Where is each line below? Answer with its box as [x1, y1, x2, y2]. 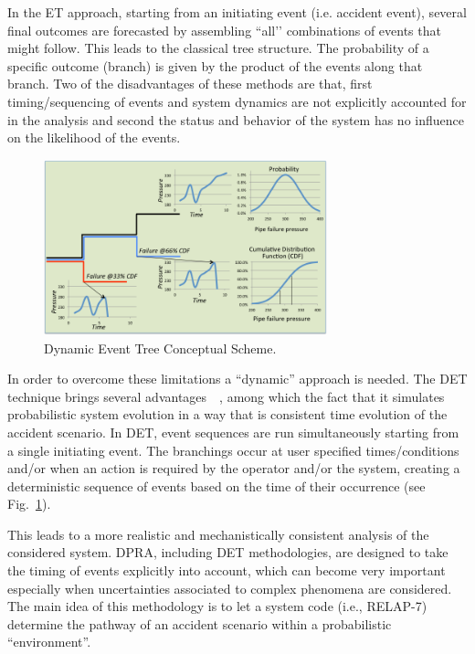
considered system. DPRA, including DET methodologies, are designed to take [7, 543, 449, 562]
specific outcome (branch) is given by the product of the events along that [7, 56, 423, 75]
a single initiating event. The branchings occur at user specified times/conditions [7, 440, 459, 459]
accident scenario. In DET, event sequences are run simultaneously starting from [7, 422, 459, 441]
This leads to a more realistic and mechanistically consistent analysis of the [7, 524, 429, 543]
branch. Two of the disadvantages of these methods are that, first [7, 74, 373, 93]
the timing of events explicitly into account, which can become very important [7, 561, 446, 580]
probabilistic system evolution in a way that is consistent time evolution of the [7, 405, 448, 424]
